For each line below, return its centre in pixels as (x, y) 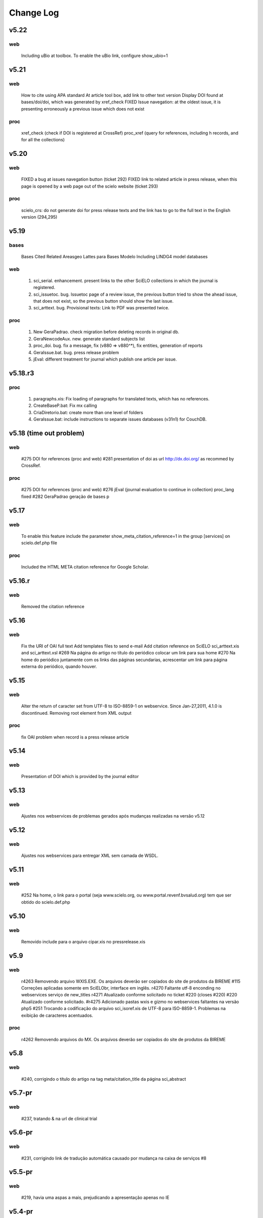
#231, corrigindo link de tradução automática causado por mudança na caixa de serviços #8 (114, 1158)
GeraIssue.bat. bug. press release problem (76, 352)
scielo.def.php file (39, 543)
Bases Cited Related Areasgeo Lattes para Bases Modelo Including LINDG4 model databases (114, 256)
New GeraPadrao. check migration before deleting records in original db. (106, 332)
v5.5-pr (21, 1172)
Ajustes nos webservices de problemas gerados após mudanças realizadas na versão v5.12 (113, 816)
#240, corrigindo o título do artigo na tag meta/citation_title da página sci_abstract (103, 1079)
